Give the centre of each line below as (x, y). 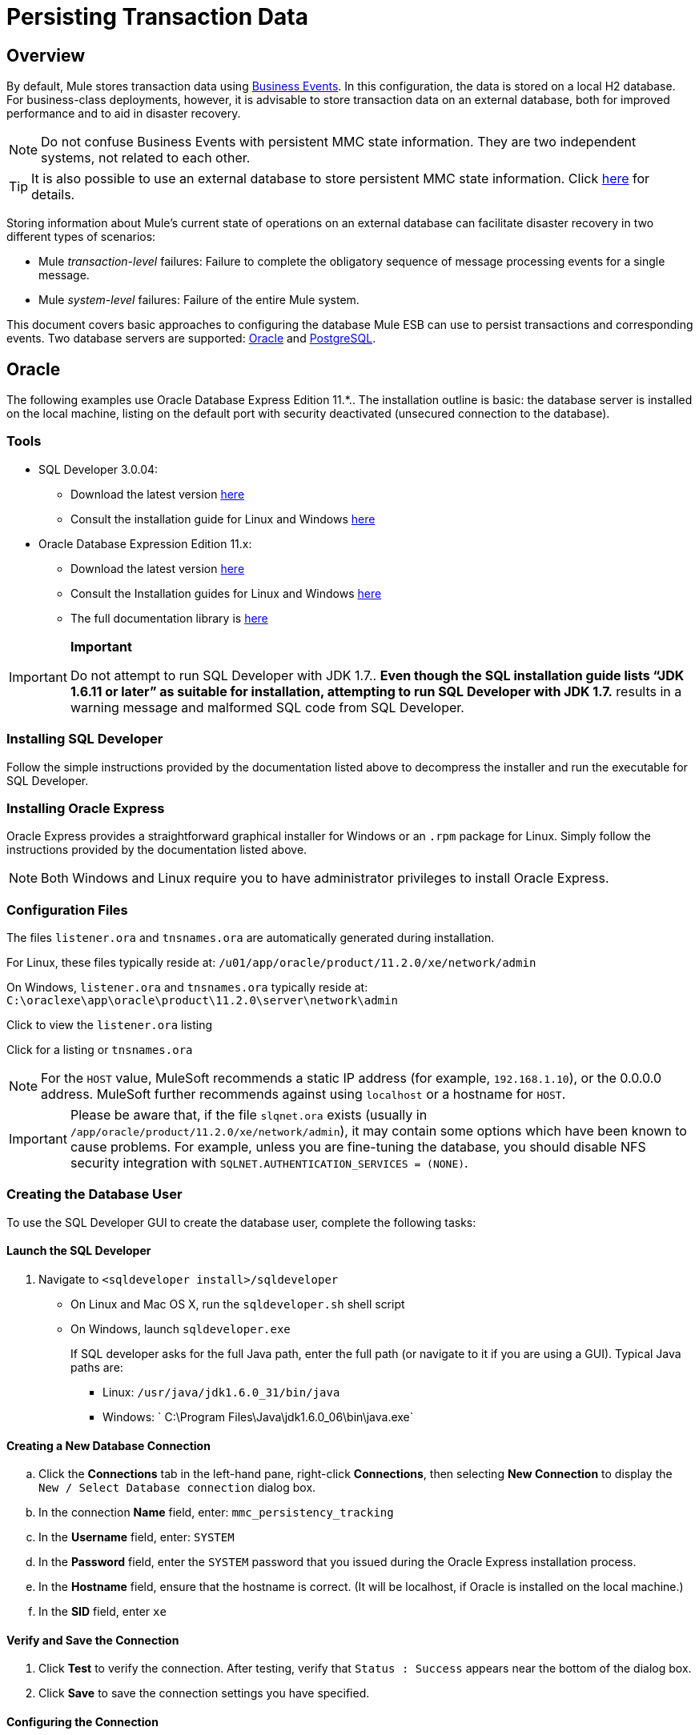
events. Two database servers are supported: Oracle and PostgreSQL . (191, 339)
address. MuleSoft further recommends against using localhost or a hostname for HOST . (303, 1094)
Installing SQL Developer (85, 739)
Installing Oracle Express (86, 808)
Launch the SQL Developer (79, 1251)
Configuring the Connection (82, 1722)
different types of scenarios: (81, 237)
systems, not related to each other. (146, 158)
